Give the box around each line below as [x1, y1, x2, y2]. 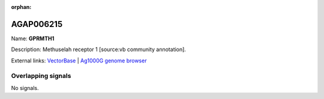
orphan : [11, 4, 32, 10]
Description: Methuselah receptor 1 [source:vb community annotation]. [11, 46, 186, 53]
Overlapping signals [11, 72, 71, 80]
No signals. [11, 84, 39, 91]
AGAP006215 [11, 19, 63, 29]
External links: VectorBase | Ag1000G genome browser [11, 57, 147, 64]
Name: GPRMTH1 [11, 35, 55, 42]
